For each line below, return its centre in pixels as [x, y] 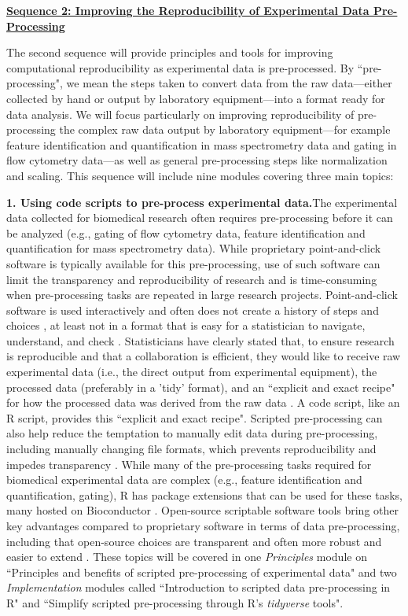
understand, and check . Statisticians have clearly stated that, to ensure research [200, 340]
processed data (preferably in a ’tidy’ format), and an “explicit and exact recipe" [201, 387]
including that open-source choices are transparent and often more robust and [194, 541]
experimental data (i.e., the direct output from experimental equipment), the [192, 372]
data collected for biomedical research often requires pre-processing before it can [200, 218]
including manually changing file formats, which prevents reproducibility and [191, 449]
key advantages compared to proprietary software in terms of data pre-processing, [203, 526]
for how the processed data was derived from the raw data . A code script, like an [203, 402]
